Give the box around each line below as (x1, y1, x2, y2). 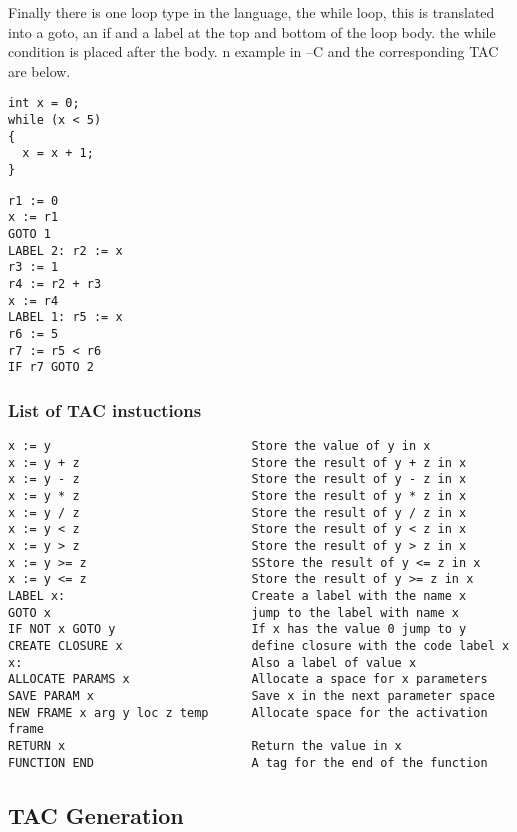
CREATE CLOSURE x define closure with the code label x (8, 638, 510, 653)
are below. (8, 60, 71, 81)
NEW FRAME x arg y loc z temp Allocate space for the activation (8, 705, 488, 720)
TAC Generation (8, 799, 184, 830)
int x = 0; (8, 96, 80, 111)
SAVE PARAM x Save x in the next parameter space (8, 688, 495, 703)
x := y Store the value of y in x (8, 439, 431, 454)
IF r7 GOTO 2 (8, 360, 94, 375)
